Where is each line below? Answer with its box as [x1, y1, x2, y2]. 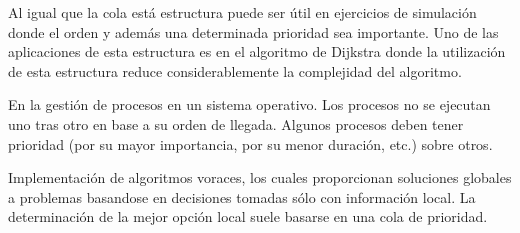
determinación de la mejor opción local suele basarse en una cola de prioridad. [8, 206, 488, 227]
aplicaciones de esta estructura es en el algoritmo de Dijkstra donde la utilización [8, 41, 506, 62]
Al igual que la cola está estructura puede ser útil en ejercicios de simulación [8, 2, 477, 22]
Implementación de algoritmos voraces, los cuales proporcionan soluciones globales [8, 167, 512, 188]
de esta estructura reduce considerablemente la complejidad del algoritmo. [8, 60, 462, 81]
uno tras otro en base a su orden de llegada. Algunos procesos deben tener [8, 113, 464, 134]
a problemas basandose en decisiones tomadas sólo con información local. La [8, 186, 476, 207]
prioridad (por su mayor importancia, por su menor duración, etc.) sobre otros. [8, 133, 493, 154]
